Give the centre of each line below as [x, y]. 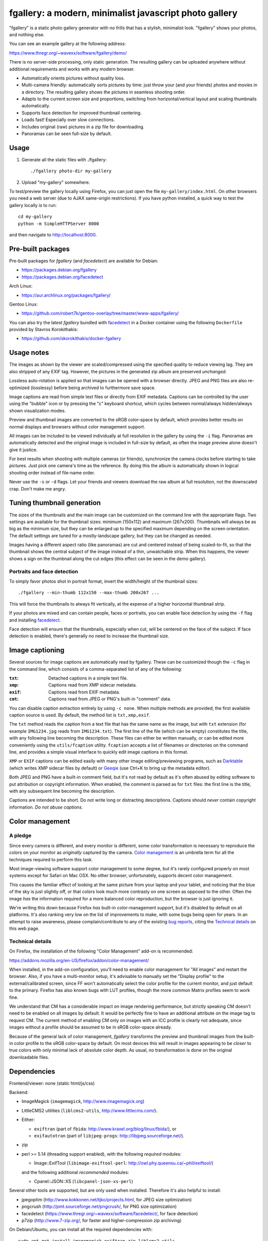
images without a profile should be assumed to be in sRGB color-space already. [91, 1027]
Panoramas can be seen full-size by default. [67, 134]
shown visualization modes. [38, 411]
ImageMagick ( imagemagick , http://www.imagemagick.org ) [83, 1102]
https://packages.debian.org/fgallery [59, 270]
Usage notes [29, 353]
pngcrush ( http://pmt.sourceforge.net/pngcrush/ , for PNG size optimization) [99, 1207]
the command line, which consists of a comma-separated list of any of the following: [96, 669]
